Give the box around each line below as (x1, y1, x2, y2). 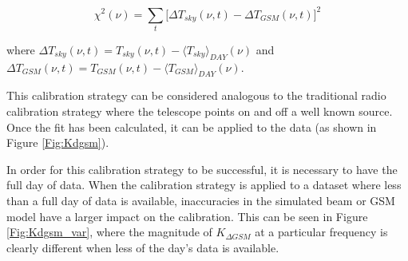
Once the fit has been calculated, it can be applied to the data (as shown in (6, 118, 377, 135)
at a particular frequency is (255, 223, 388, 240)
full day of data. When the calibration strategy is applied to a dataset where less (6, 176, 402, 193)
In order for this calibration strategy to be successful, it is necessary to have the (6, 160, 398, 177)
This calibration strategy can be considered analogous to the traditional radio (6, 87, 386, 104)
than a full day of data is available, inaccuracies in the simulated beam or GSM (6, 192, 395, 208)
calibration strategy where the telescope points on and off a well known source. (6, 103, 393, 120)
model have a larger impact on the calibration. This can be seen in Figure (6, 208, 368, 224)
